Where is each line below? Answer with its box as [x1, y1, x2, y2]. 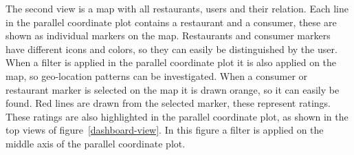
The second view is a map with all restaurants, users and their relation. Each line [5, 1, 349, 15]
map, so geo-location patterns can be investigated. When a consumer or [5, 68, 308, 83]
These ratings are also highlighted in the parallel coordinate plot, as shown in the [5, 109, 349, 123]
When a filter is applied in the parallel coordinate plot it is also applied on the [5, 55, 337, 70]
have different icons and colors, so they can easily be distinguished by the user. [5, 41, 338, 56]
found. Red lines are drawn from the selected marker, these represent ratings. [5, 96, 331, 110]
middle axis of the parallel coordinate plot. [5, 136, 186, 150]
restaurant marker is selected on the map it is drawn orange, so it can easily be [5, 82, 340, 96]
